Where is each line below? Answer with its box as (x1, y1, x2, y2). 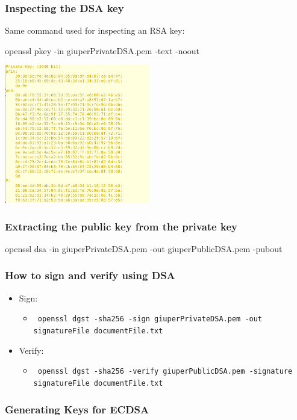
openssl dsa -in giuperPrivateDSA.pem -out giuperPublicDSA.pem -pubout (5, 242, 283, 255)
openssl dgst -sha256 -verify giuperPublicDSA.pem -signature (37, 367, 293, 376)
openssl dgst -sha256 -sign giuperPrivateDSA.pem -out (37, 315, 263, 324)
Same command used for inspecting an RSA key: (5, 24, 185, 37)
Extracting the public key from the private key (5, 218, 237, 233)
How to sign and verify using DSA (5, 268, 175, 283)
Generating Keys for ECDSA (5, 401, 149, 416)
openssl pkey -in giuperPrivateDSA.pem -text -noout (5, 44, 200, 57)
